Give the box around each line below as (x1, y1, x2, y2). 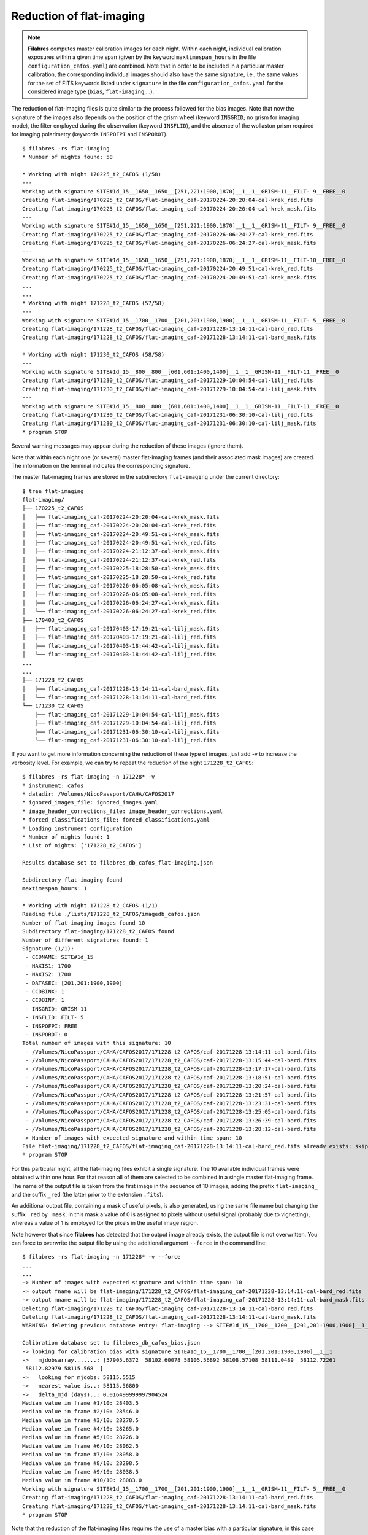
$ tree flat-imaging (22, 488, 84, 494)
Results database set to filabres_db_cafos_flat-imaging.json (22, 860, 213, 866)
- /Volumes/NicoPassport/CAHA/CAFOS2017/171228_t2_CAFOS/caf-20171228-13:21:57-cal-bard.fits (25, 1091, 317, 1098)
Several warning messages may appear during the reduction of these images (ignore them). (11, 442, 243, 449)
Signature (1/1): (22, 946, 74, 952)
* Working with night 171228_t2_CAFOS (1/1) (22, 903, 159, 909)
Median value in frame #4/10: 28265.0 (22, 1425, 139, 1432)
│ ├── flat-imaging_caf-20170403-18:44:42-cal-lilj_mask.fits (22, 642, 220, 649)
